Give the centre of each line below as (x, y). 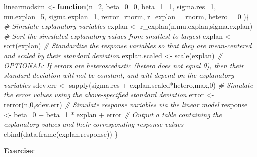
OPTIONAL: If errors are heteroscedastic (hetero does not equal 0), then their (124, 65)
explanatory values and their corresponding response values (94, 124)
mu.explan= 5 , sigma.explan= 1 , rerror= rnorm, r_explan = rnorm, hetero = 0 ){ (127, 16)
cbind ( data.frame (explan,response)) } (61, 133)
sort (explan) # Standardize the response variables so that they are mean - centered (128, 46)
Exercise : (20, 150)
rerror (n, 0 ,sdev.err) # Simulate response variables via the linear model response (126, 104)
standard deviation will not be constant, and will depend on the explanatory (119, 75)
